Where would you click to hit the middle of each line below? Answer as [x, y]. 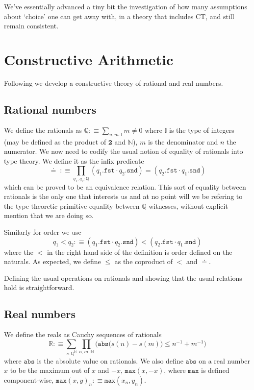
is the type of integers [202, 130]
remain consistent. [31, 26]
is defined [215, 370]
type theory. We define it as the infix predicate [74, 160]
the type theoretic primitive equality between [72, 206]
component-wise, [29, 379]
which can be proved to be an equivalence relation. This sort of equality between [125, 186]
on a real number [224, 360]
